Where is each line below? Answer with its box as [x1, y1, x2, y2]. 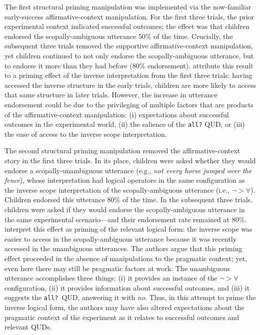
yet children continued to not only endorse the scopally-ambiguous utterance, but [4, 50, 254, 60]
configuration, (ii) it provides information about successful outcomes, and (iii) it [4, 282, 250, 293]
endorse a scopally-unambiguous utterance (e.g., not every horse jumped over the [4, 165, 252, 175]
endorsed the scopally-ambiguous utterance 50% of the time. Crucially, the [4, 30, 233, 41]
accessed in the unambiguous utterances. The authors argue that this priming [4, 243, 242, 254]
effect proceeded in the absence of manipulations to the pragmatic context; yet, [4, 253, 247, 263]
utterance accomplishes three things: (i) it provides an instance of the [4, 273, 217, 283]
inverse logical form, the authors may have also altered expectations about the [4, 302, 244, 312]
